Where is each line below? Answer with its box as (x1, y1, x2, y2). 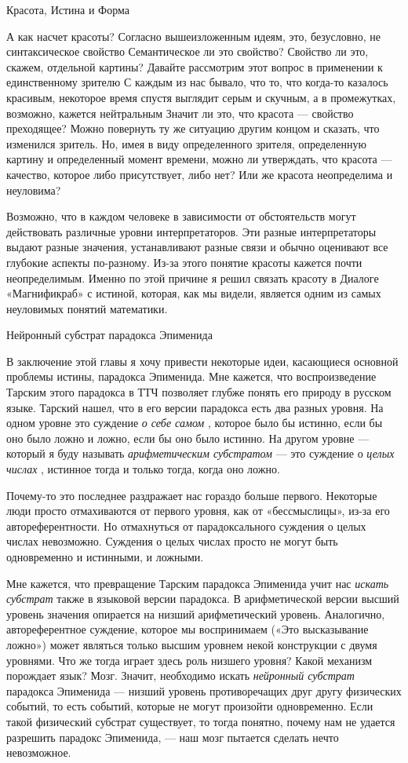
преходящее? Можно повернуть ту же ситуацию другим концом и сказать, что (6, 120, 380, 137)
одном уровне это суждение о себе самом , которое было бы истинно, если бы (6, 414, 383, 431)
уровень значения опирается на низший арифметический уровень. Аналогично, (6, 605, 385, 622)
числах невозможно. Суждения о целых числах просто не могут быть (6, 533, 338, 549)
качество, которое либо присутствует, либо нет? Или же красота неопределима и (6, 166, 393, 182)
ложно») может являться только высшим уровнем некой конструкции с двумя (6, 636, 377, 652)
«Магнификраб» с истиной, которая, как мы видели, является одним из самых (6, 285, 381, 301)
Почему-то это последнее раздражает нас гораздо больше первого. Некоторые (6, 487, 377, 503)
